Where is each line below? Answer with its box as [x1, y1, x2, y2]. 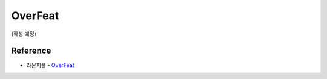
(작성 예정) [11, 30, 36, 37]
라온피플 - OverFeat [26, 62, 75, 69]
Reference [11, 46, 51, 56]
